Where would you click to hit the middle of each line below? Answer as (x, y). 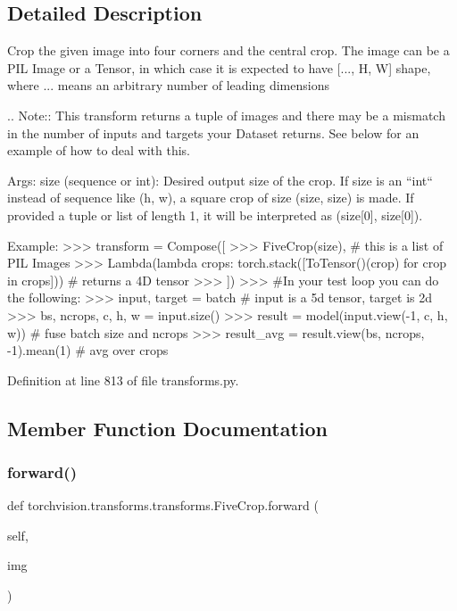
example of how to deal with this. (99, 150)
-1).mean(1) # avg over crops (88, 350)
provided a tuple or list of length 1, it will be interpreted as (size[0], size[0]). (215, 215)
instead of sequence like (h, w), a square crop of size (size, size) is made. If (211, 198)
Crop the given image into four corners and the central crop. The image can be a (228, 50)
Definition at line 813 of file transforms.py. (123, 380)
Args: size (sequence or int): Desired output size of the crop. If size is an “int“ (220, 180)
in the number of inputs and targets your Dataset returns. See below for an (213, 132)
